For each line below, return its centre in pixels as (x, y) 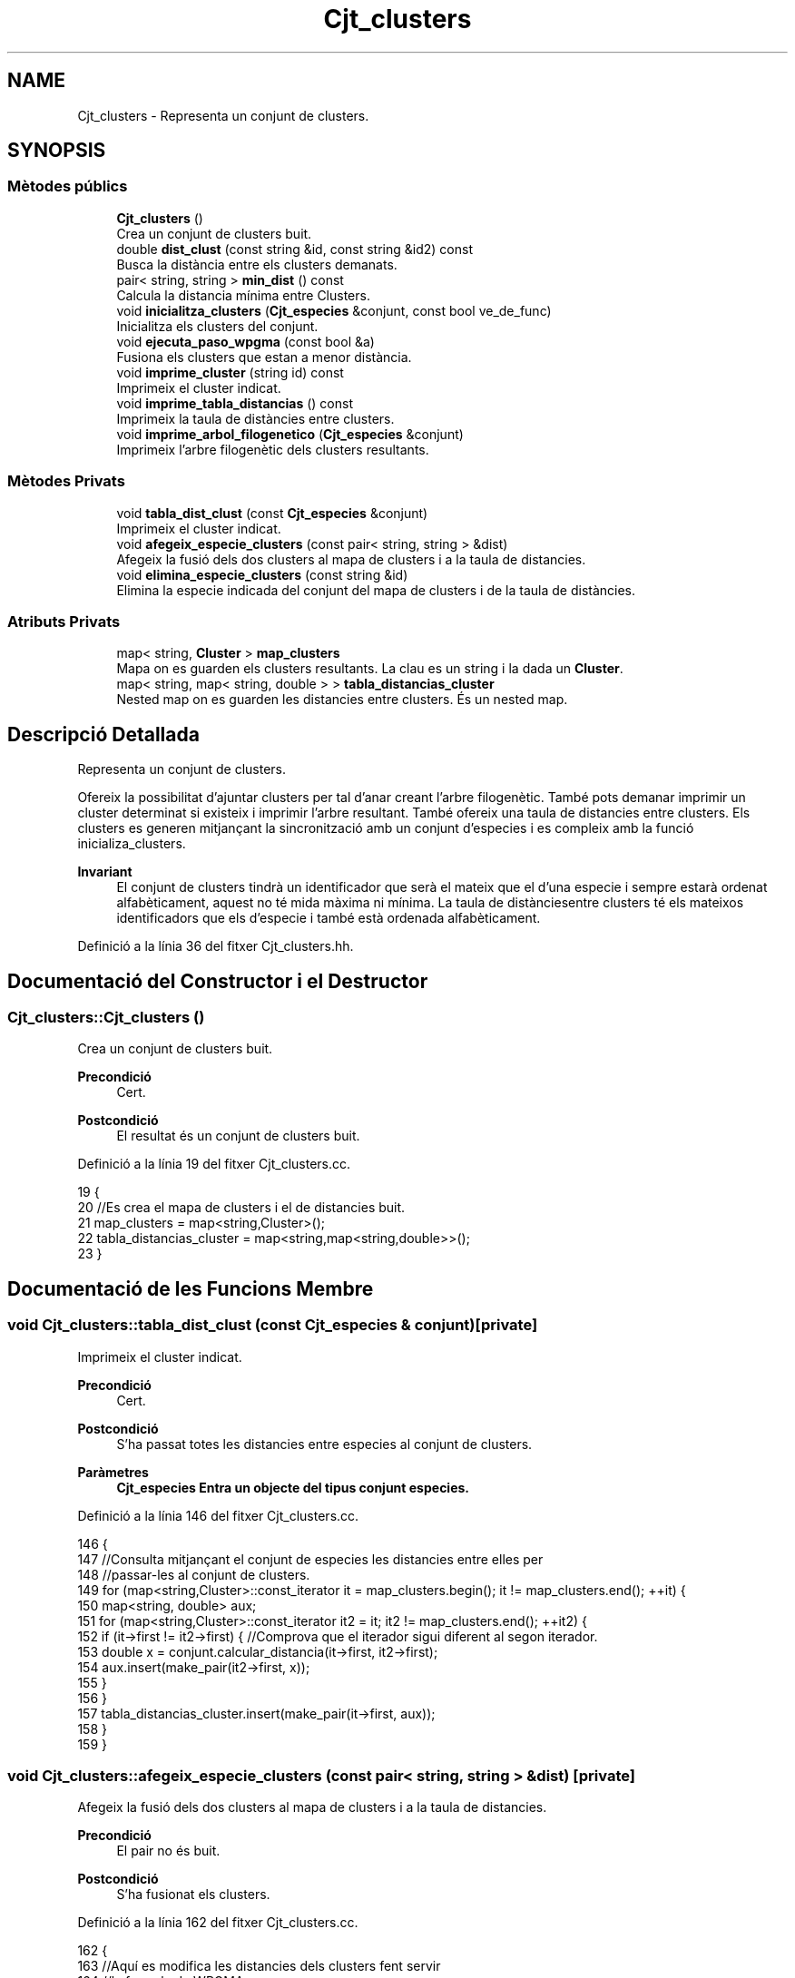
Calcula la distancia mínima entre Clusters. (243, 295)
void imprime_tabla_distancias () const (235, 403)
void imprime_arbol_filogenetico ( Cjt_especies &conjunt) (290, 434)
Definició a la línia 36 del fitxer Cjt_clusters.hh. (216, 946)
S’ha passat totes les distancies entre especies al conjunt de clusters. (324, 1444)
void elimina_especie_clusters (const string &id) (262, 574)
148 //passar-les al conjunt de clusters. (194, 1574)
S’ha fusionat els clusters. (193, 1895)
